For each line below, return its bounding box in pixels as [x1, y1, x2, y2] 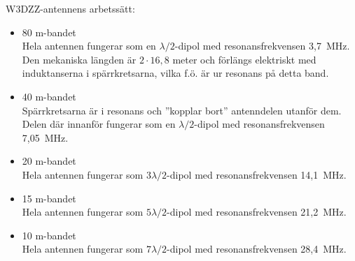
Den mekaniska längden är [22, 52, 137, 66]
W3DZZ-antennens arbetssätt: [6, 1, 135, 15]
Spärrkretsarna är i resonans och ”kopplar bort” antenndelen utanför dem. [22, 103, 342, 117]
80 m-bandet [22, 24, 76, 39]
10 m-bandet [22, 228, 76, 242]
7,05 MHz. [22, 130, 69, 144]
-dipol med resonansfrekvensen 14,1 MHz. [167, 167, 347, 181]
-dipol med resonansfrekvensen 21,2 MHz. [167, 204, 347, 219]
